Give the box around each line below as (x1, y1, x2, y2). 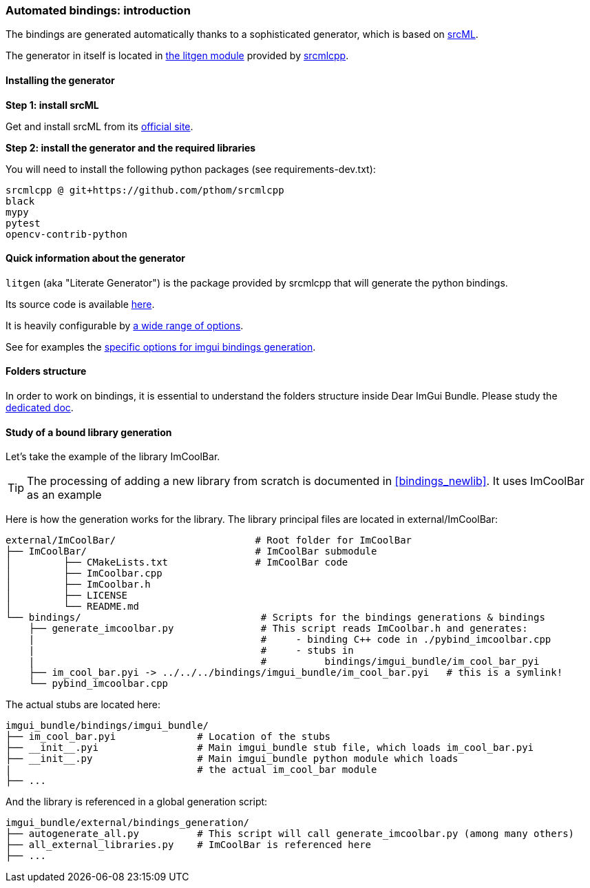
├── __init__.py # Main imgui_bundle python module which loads (6, 753, 459, 765)
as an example (27, 488, 102, 502)
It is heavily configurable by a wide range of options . (6, 319, 244, 331)
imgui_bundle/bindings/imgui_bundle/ (6, 720, 209, 732)
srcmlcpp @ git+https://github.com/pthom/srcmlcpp (6, 184, 284, 196)
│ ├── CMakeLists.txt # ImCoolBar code (6, 557, 348, 568)
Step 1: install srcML (6, 99, 99, 111)
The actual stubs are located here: (6, 699, 161, 711)
